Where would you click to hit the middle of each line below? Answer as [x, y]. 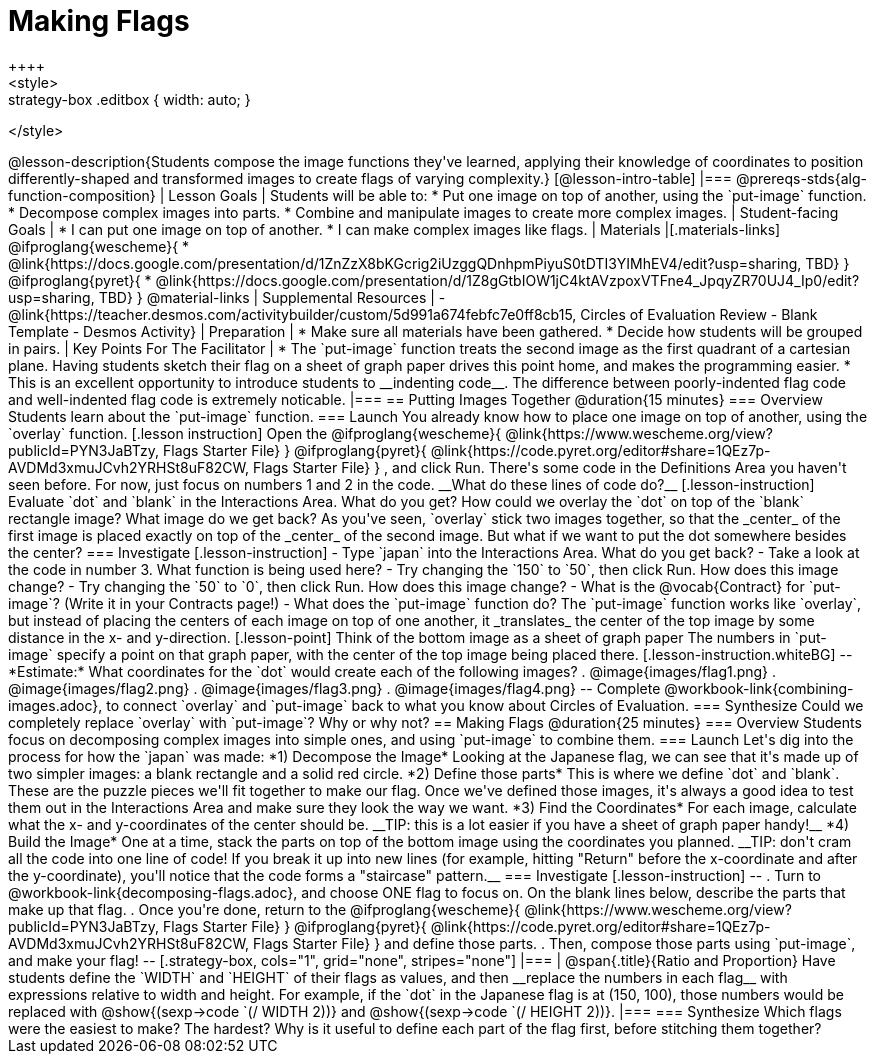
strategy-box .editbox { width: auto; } [129, 99]
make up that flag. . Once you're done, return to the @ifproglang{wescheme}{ [264, 909]
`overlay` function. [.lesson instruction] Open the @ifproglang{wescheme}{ [255, 433]
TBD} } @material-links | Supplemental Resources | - [272, 297]
